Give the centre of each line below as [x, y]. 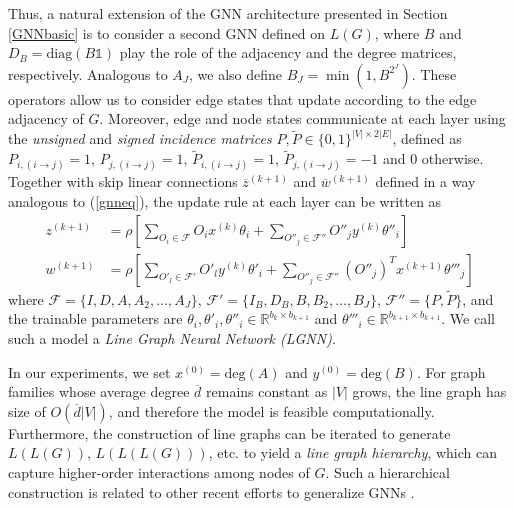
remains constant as [267, 391]
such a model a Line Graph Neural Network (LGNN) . [172, 338]
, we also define [236, 73]
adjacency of [46, 118]
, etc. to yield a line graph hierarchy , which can [353, 452]
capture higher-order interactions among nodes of [159, 472]
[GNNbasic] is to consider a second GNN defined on [167, 32]
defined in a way [425, 181]
